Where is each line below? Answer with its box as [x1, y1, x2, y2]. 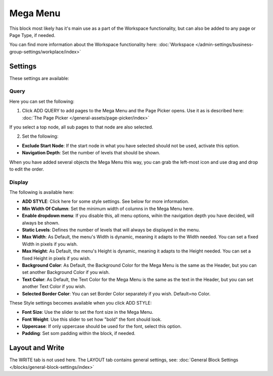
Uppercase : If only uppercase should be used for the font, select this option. [22, 323, 182, 329]
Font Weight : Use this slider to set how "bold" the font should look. [22, 316, 162, 322]
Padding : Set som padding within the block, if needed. [22, 330, 136, 337]
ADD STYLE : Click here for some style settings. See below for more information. [22, 198, 190, 204]
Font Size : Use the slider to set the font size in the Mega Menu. [22, 309, 154, 315]
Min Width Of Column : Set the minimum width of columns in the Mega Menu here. [22, 205, 194, 212]
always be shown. [22, 220, 60, 226]
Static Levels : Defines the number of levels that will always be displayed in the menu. [22, 227, 200, 233]
